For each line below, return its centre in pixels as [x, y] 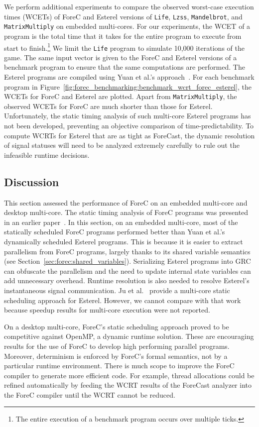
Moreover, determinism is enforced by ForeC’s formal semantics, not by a [116, 356]
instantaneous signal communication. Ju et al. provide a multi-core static [117, 290]
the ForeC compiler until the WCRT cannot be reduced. [90, 394]
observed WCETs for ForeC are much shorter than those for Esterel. [108, 106]
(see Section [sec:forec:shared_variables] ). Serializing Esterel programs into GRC [128, 261]
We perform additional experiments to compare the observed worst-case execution [129, 6]
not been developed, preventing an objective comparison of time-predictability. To [129, 126]
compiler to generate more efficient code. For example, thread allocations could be [129, 375]
